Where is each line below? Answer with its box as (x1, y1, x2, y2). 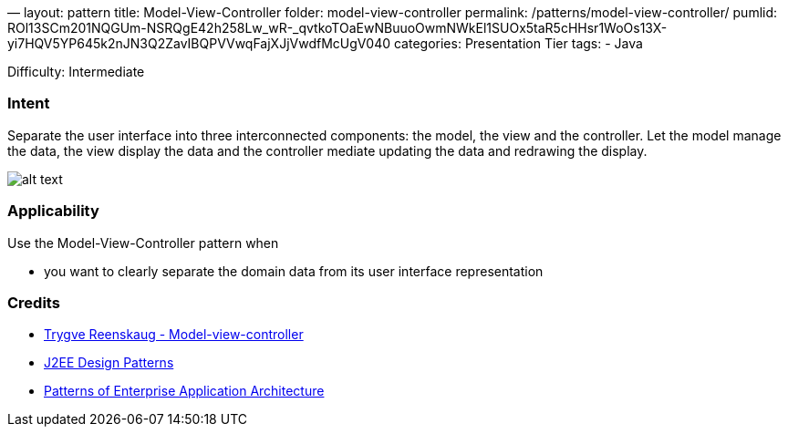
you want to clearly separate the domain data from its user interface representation (44, 263, 544, 279)
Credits (7, 293, 60, 312)
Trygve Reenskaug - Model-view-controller (44, 326, 304, 343)
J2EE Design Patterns (44, 355, 174, 371)
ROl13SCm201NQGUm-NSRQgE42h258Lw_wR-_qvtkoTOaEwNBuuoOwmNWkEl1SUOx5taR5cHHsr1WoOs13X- (7, 20, 668, 36)
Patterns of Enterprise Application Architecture (44, 383, 325, 399)
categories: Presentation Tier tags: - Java (393, 36, 643, 51)
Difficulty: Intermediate (7, 64, 145, 79)
